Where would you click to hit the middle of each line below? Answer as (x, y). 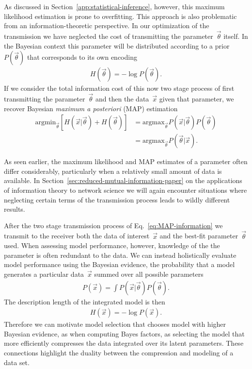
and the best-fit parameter (199, 236)
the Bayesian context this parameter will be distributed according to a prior (117, 45)
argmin (46, 123)
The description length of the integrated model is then (85, 301)
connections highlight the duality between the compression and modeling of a (119, 353)
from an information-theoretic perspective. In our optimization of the (107, 25)
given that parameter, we (197, 99)
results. (15, 209)
